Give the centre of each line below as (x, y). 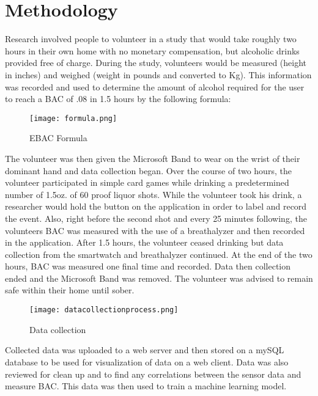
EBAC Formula (58, 138)
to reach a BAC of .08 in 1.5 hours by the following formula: (118, 99)
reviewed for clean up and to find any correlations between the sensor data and (153, 374)
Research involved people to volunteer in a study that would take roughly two (151, 39)
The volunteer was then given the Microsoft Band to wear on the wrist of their (153, 158)
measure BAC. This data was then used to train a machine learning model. (146, 386)
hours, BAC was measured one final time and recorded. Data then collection (148, 266)
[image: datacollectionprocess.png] (104, 310)
